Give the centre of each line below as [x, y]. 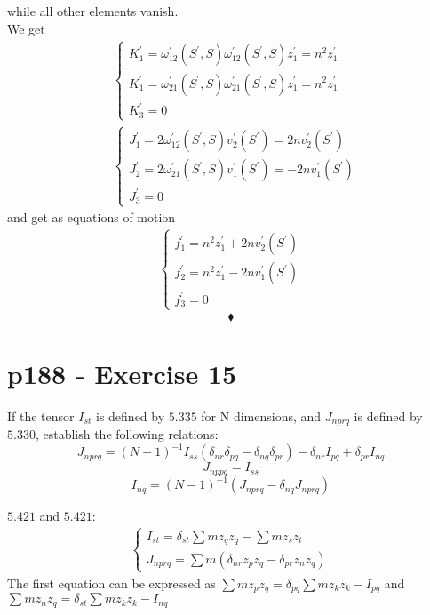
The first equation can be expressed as [111, 583]
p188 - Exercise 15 [122, 373]
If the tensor [41, 415]
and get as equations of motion [92, 217]
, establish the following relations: [127, 434]
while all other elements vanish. [93, 11]
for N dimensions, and [261, 415]
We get [26, 28]
